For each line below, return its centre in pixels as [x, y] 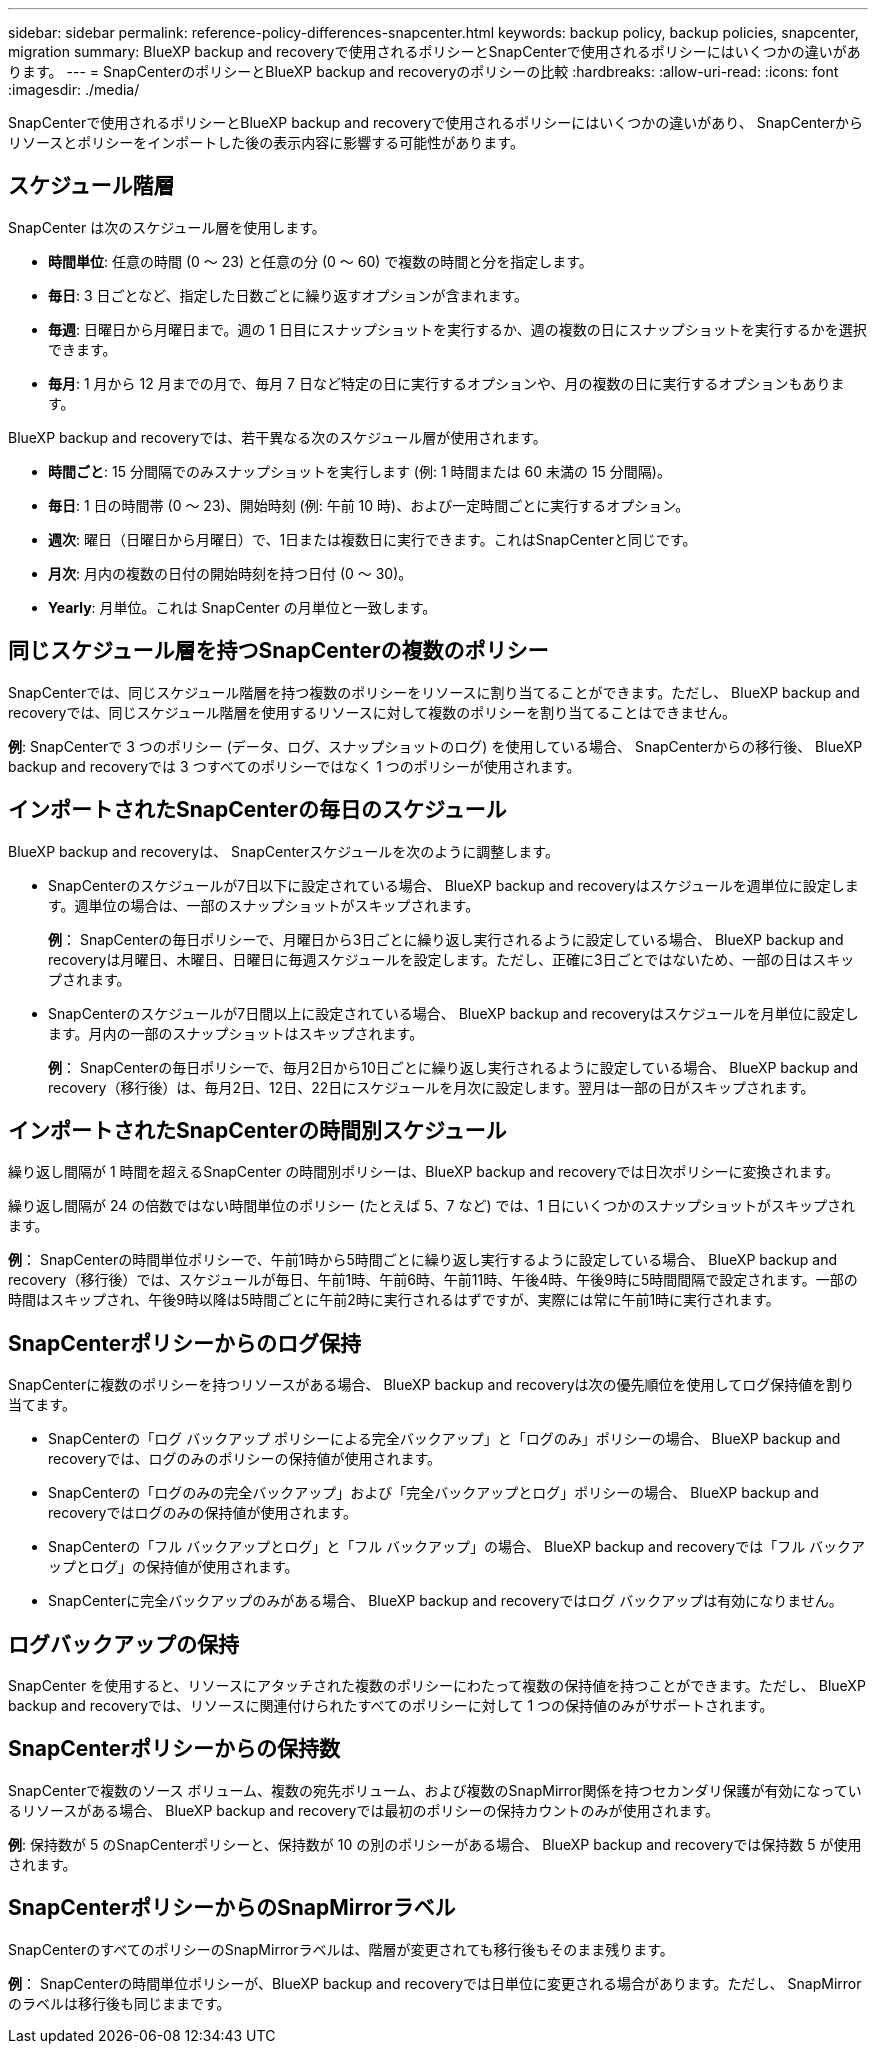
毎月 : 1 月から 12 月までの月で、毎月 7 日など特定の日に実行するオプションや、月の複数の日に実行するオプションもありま [446, 383]
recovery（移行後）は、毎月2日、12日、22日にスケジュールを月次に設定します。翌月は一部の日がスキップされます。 [431, 1087]
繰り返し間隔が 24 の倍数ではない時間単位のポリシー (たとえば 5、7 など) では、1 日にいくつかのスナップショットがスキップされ [432, 1206]
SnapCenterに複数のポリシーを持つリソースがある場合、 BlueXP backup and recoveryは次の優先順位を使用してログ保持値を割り [431, 1385]
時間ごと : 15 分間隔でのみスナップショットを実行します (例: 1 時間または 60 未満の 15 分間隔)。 [359, 471]
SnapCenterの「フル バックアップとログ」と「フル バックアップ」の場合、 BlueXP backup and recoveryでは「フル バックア [457, 1547]
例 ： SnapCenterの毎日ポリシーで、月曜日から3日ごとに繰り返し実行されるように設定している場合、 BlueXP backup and [446, 939]
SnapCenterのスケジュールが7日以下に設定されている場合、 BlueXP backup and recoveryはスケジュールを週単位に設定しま [453, 885]
